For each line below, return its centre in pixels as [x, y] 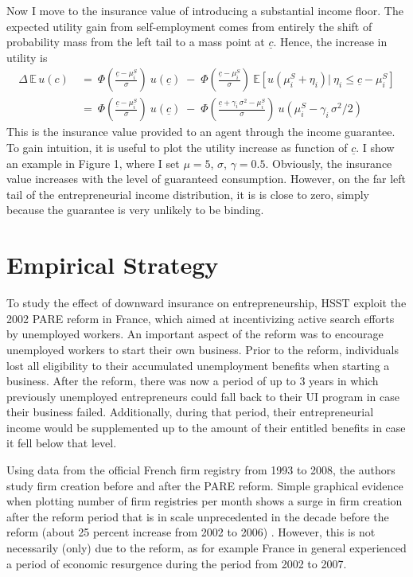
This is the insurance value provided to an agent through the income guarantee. [201, 132]
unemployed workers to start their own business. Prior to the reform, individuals [203, 349]
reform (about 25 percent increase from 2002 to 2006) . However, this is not [191, 532]
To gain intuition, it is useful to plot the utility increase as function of [177, 148]
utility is [27, 57]
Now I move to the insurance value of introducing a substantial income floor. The [205, 10]
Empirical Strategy [113, 265]
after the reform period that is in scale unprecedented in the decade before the [198, 516]
